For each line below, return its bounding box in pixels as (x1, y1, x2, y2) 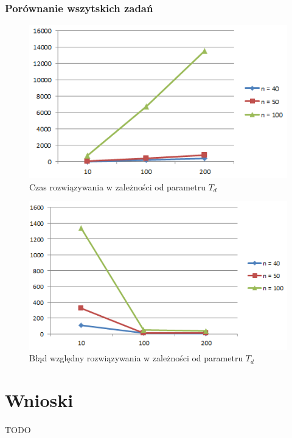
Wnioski (5, 388, 74, 412)
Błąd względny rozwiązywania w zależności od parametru (29, 352, 243, 364)
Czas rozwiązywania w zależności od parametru (29, 180, 206, 193)
